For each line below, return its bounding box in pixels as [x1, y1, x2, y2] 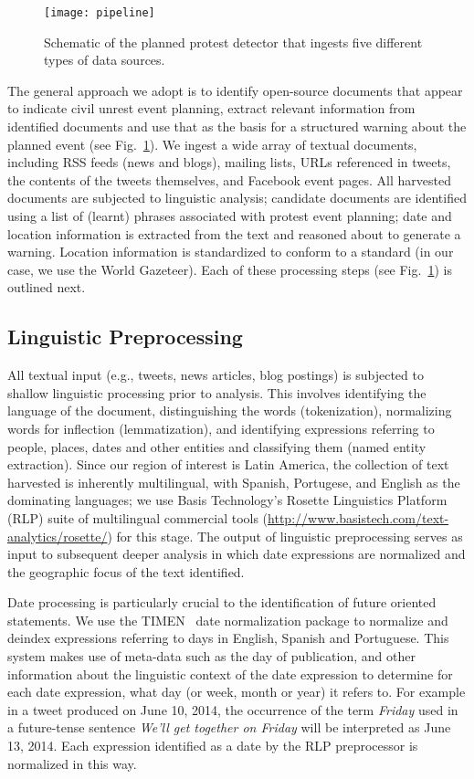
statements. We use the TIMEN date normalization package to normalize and [7, 610, 448, 629]
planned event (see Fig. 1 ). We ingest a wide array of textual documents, [7, 134, 417, 153]
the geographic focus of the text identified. [7, 562, 245, 581]
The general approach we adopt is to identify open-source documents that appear [7, 80, 463, 100]
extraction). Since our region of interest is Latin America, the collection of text [7, 455, 449, 474]
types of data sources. [44, 50, 165, 69]
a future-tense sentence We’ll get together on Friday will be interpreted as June [7, 718, 451, 737]
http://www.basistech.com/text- [268, 508, 449, 527]
